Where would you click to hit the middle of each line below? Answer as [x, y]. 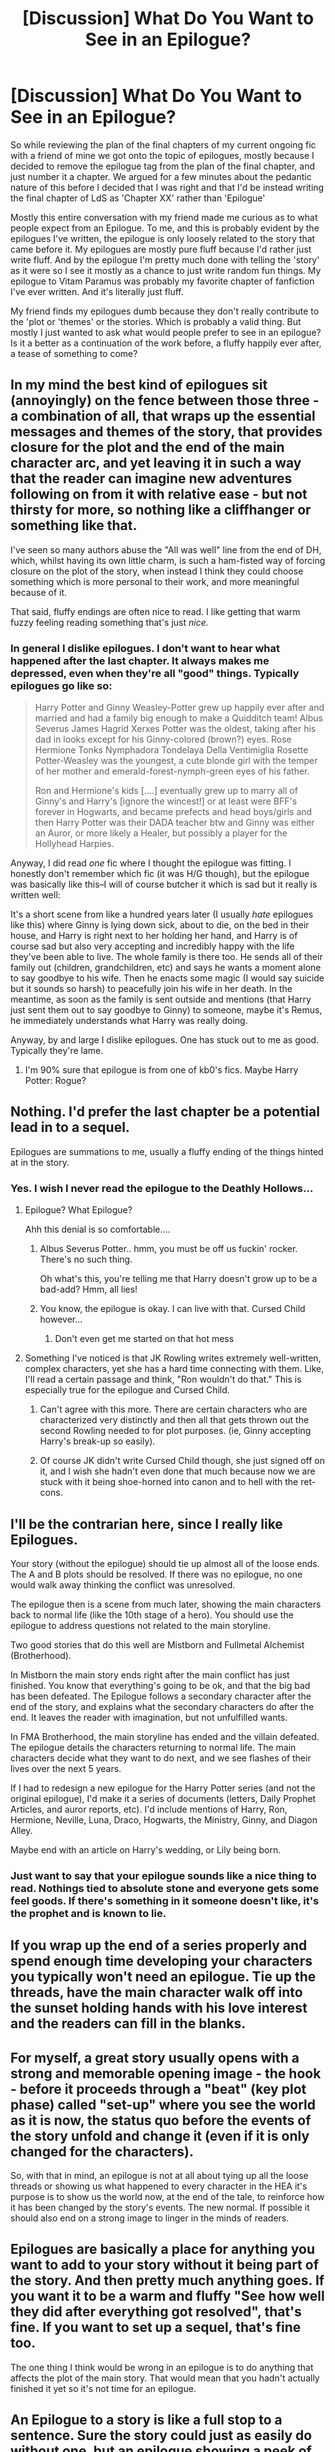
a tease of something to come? [74, 353]
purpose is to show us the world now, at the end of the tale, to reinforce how [167, 2197]
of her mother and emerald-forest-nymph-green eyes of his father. [172, 771]
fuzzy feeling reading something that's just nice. [109, 622]
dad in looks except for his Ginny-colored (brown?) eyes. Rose [163, 739]
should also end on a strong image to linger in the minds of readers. [150, 2218]
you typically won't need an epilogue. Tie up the [163, 1977]
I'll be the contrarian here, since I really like [146, 1523]
